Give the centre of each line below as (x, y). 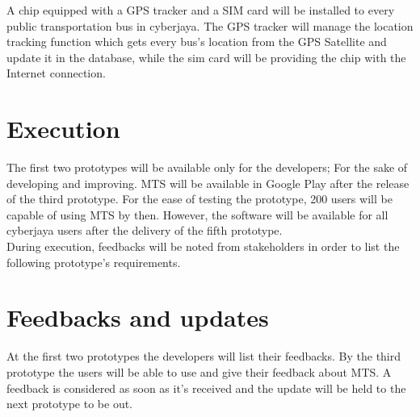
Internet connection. (56, 73)
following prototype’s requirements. (94, 262)
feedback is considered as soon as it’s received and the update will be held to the (206, 388)
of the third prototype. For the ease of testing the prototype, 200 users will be (199, 199)
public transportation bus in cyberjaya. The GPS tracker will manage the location (210, 25)
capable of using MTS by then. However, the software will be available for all (197, 214)
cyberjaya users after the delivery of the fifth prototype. (145, 230)
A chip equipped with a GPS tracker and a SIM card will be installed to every (201, 10)
